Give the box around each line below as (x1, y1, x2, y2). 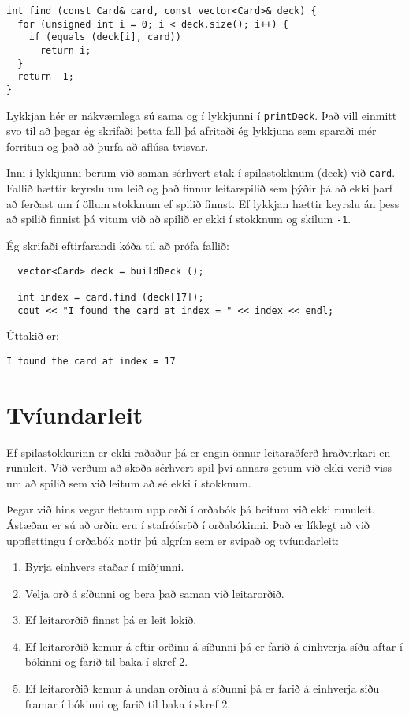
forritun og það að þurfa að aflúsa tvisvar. (6, 137, 209, 154)
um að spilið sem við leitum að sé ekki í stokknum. (6, 474, 251, 491)
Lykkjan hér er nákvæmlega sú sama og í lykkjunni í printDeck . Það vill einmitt (6, 106, 397, 123)
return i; (39, 44, 91, 56)
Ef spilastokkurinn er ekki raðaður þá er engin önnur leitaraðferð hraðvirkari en (6, 443, 391, 460)
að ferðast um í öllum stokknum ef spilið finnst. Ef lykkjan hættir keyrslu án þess (6, 195, 400, 211)
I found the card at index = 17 (6, 355, 176, 367)
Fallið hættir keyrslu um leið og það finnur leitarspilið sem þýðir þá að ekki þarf (6, 180, 392, 196)
